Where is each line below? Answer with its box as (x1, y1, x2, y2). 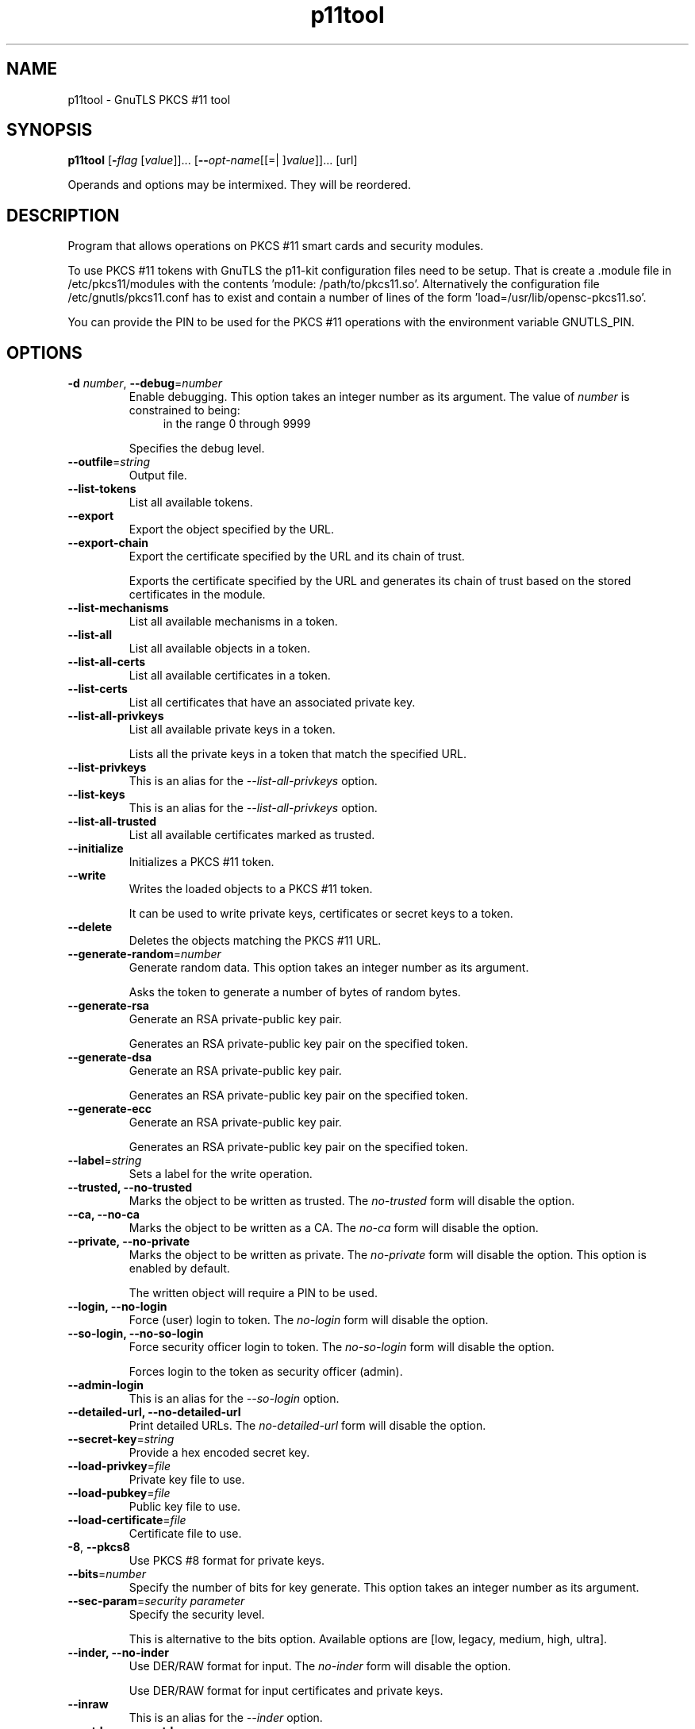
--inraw (67, 1697, 109, 1712)
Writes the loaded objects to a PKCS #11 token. (129, 882, 373, 896)
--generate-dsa (67, 1050, 152, 1065)
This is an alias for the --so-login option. (129, 1392, 340, 1406)
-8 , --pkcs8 (67, 1540, 130, 1554)
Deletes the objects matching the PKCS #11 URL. (129, 934, 382, 948)
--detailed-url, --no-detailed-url (67, 1405, 241, 1419)
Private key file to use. (129, 1473, 245, 1487)
